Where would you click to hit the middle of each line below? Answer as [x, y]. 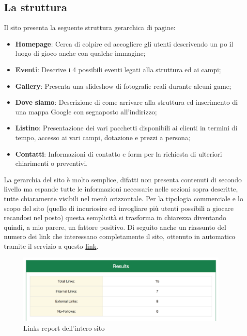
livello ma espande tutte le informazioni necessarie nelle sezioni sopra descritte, [121, 189]
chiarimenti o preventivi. [52, 163]
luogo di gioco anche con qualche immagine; [80, 53]
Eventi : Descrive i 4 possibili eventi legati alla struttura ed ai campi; [118, 69]
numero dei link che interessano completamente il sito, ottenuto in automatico [120, 236]
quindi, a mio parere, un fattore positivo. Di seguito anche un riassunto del [115, 227]
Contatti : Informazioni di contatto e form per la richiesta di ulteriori [119, 153]
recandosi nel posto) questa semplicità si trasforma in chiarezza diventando [115, 217]
